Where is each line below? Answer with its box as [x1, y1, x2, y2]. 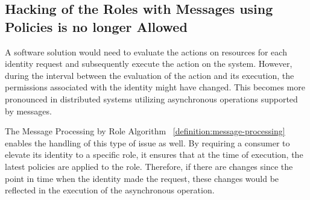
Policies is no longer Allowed [5, 17, 188, 36]
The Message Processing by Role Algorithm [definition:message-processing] [5, 125, 285, 137]
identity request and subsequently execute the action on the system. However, [5, 57, 293, 70]
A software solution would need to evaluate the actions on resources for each [5, 45, 287, 58]
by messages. [5, 104, 52, 117]
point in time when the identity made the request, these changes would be [5, 172, 279, 184]
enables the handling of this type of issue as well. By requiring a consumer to [5, 136, 290, 149]
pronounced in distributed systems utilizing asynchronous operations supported [5, 92, 298, 105]
